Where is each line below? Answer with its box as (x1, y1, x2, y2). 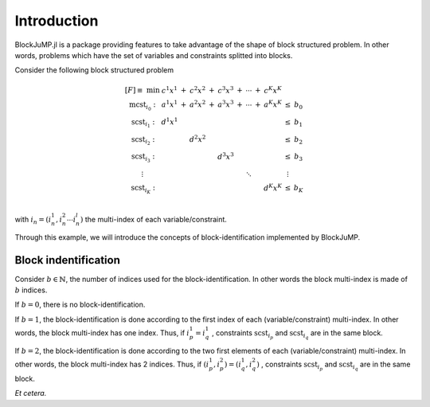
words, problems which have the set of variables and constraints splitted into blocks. (14, 50, 293, 60)
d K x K (264, 182, 283, 193)
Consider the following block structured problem (14, 65, 174, 75)
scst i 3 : (131, 152, 155, 164)
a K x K (264, 99, 283, 109)
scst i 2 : (131, 135, 155, 147)
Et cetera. (14, 389, 47, 398)
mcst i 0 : (128, 100, 156, 112)
